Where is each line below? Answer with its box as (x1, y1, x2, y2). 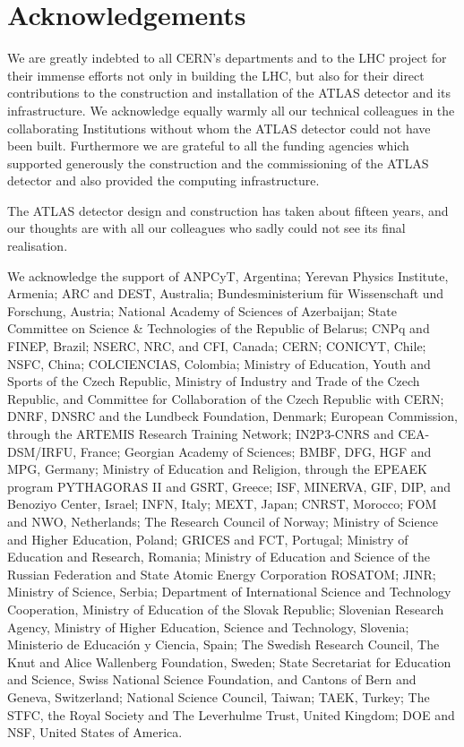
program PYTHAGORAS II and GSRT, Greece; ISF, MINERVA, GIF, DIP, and (7, 477, 451, 495)
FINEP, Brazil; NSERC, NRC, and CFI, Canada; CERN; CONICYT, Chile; (7, 337, 426, 356)
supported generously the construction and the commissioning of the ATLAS (7, 153, 429, 172)
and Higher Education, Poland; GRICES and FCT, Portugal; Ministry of (7, 529, 408, 548)
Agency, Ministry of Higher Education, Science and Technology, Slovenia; (7, 617, 409, 636)
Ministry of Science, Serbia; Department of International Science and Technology (7, 582, 451, 601)
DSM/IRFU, (7, 442, 77, 460)
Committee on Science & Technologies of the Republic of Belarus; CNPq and (7, 319, 430, 338)
